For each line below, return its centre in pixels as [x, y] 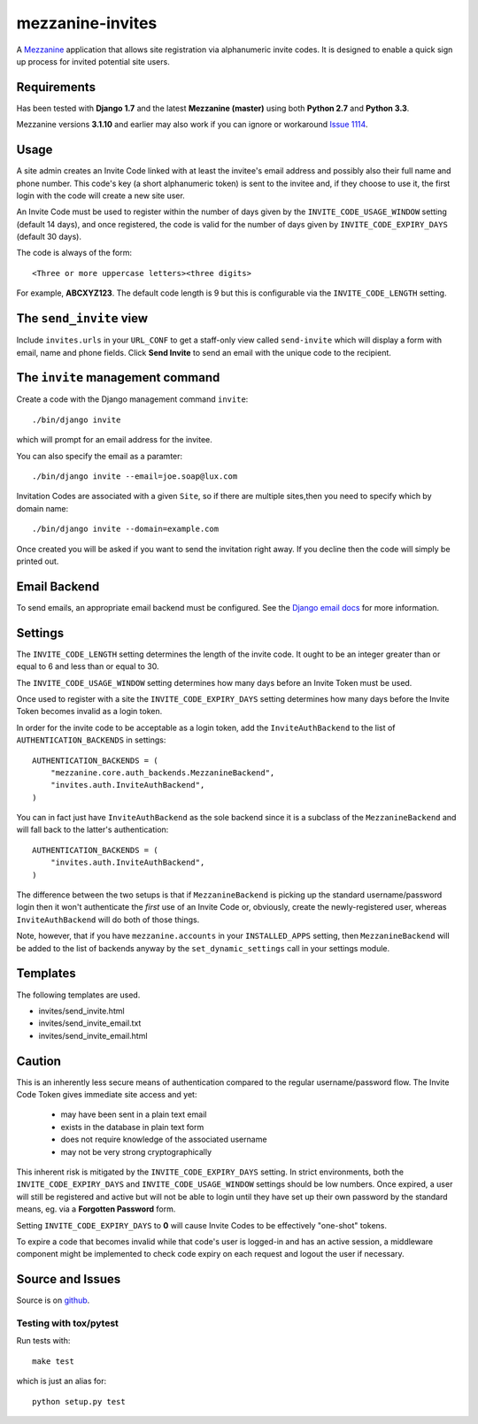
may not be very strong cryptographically [136, 1151]
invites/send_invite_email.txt [90, 1023]
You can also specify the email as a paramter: [100, 456]
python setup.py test [79, 1401]
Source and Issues [69, 1279]
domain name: [42, 508]
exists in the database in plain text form [132, 1127]
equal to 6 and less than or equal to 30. [88, 666]
